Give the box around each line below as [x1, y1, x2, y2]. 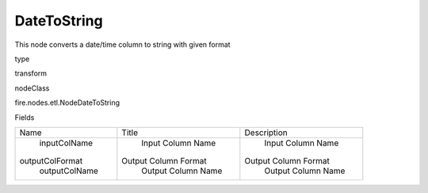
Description [244, 127, 289, 138]
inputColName [39, 137, 94, 149]
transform [14, 68, 48, 79]
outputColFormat [19, 155, 83, 166]
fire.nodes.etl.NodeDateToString [14, 98, 120, 107]
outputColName [39, 165, 99, 176]
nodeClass [14, 83, 50, 93]
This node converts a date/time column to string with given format [14, 40, 231, 49]
